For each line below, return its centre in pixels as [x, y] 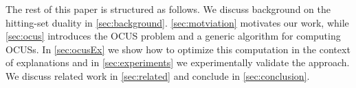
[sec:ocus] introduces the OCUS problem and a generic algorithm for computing [173, 36]
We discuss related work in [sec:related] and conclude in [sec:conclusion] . [158, 75]
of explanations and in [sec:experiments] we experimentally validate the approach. [178, 62]
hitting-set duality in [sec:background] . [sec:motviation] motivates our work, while [177, 22]
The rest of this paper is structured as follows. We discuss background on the [168, 9]
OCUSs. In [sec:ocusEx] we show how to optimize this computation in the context [178, 49]
